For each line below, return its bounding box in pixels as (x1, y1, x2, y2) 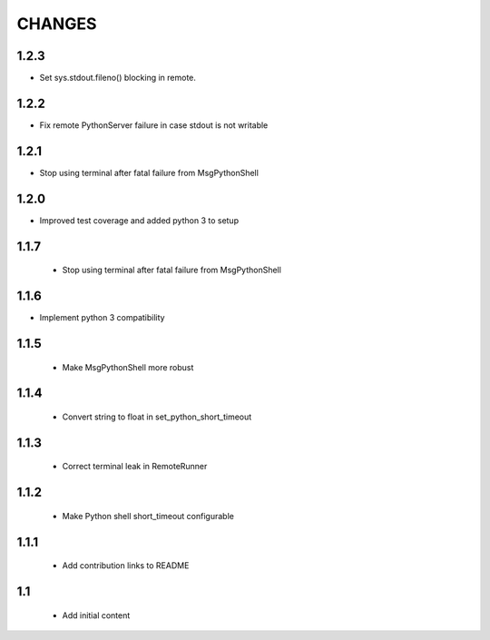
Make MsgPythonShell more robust (62, 361, 194, 372)
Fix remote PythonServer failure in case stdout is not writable (39, 119, 269, 131)
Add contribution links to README (62, 560, 190, 571)
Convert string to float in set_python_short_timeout (62, 411, 252, 422)
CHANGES (16, 14, 97, 34)
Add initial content (62, 609, 131, 621)
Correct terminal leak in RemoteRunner (62, 461, 208, 472)
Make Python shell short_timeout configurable (62, 510, 235, 521)
